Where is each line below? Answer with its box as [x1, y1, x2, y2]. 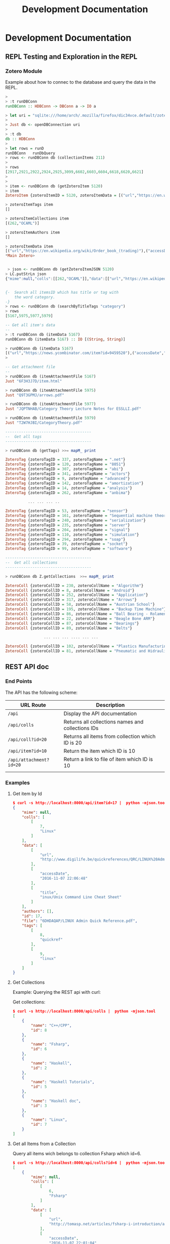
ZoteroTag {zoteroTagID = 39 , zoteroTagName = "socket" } [5, 541, 128, 546]
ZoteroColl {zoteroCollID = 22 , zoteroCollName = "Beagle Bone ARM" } [5, 616, 155, 621]
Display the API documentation [63, 710, 137, 717]
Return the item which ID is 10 [63, 747, 136, 754]
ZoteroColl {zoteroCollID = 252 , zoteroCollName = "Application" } [5, 593, 148, 598]
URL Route [20, 701, 47, 708]
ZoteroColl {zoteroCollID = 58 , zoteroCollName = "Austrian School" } [5, 602, 155, 607]
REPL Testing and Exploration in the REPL [5, 52, 138, 61]
